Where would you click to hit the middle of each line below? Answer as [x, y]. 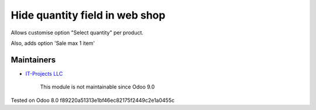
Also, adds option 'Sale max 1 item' [53, 43]
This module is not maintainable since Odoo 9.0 [97, 87]
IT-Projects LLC [44, 73]
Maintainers [33, 60]
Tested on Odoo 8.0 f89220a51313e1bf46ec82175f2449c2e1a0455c [93, 100]
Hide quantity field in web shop [88, 15]
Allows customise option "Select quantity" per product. [77, 33]
